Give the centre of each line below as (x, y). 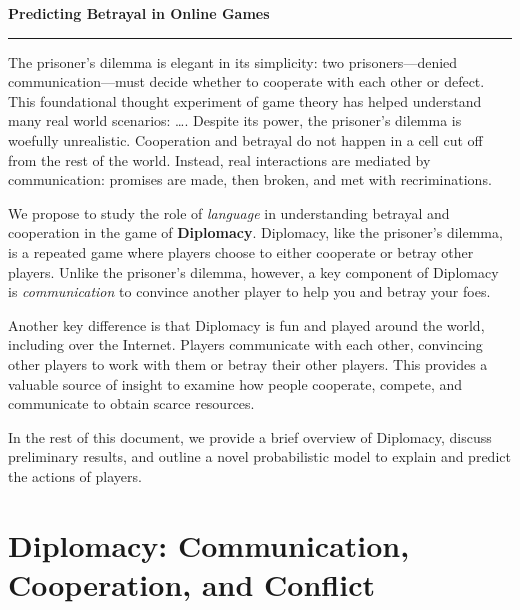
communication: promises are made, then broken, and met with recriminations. (250, 179)
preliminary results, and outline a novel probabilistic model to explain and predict (259, 456)
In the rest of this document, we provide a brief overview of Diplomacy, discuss (250, 436)
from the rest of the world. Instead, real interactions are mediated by (219, 159)
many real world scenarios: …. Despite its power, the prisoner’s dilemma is (235, 120)
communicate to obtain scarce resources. (131, 403)
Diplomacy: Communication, (209, 544)
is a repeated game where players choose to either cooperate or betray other (241, 251)
